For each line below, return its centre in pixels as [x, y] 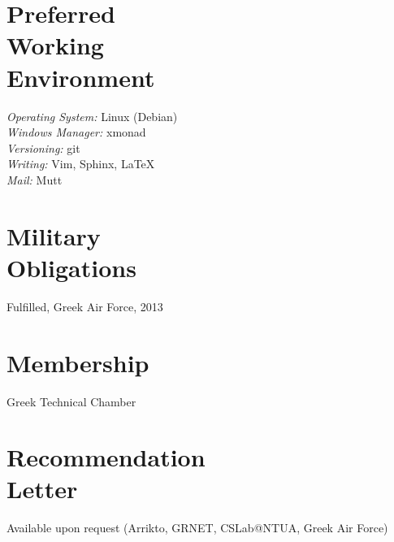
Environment [81, 77]
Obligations [71, 267]
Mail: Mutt [35, 179]
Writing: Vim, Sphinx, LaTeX [81, 164]
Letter [42, 489]
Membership [78, 362]
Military [54, 235]
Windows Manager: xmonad [76, 132]
